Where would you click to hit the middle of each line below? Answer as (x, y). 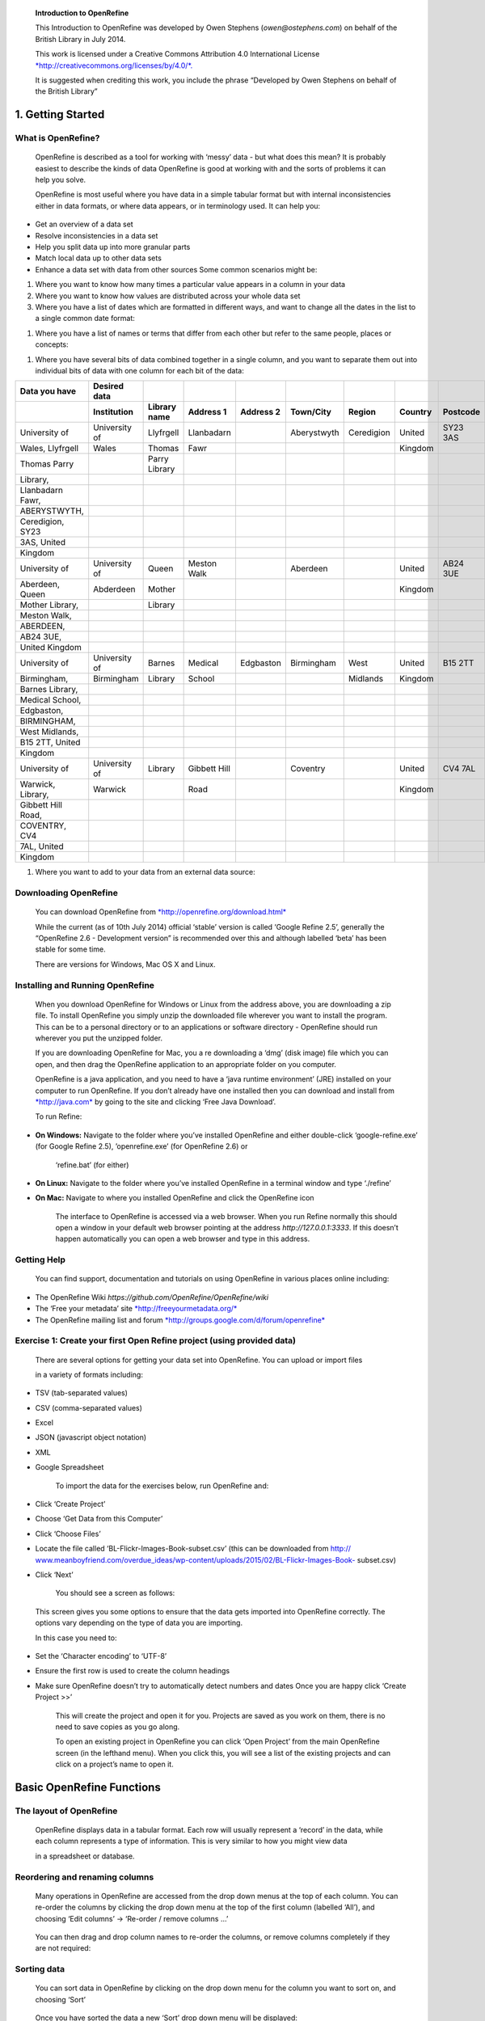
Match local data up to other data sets (98, 258)
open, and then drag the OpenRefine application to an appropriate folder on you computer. (186, 1064)
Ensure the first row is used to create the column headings (133, 1671)
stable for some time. (70, 949)
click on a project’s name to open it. (114, 1764)
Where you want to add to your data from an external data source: (145, 872)
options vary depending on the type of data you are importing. (139, 1623)
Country (415, 412)
